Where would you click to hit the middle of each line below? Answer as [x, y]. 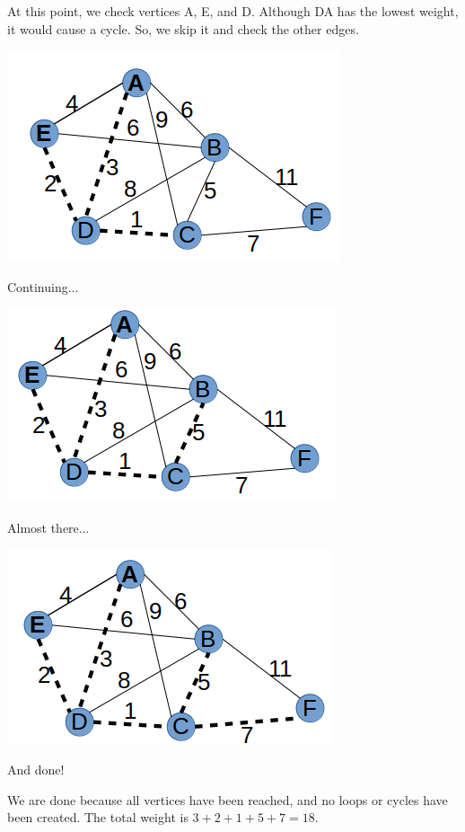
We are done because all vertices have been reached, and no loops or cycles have [228, 799]
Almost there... [48, 527]
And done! [36, 770]
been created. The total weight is [98, 817]
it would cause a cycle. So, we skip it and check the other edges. [183, 28]
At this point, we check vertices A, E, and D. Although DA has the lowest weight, [233, 11]
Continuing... [43, 286]
